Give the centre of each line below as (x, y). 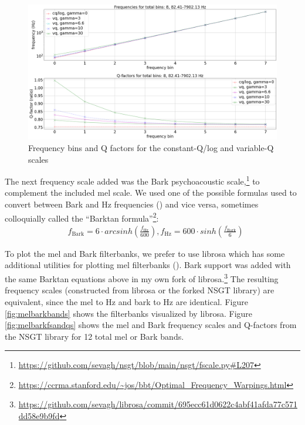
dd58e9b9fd (39, 416)
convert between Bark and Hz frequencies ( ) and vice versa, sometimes (132, 204)
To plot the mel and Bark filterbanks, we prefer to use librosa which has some (145, 253)
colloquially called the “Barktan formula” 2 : (82, 217)
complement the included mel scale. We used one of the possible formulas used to (151, 193)
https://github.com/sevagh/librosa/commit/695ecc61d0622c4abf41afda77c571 (158, 404)
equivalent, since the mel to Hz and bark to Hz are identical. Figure (126, 301)
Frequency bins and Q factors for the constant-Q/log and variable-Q (151, 147)
